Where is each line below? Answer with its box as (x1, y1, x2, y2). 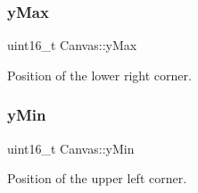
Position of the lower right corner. (7, 65, 192, 84)
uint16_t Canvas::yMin (7, 138, 135, 157)
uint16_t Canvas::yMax (7, 36, 137, 55)
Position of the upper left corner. (7, 169, 187, 188)
